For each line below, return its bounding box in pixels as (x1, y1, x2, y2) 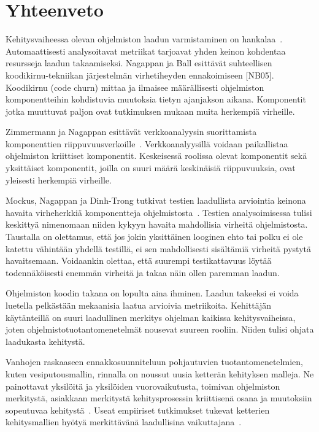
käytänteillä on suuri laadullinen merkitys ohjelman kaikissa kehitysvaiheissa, (6, 310, 296, 323)
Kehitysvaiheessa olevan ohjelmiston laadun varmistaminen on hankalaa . (6, 33, 283, 45)
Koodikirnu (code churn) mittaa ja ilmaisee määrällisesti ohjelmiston (6, 80, 264, 93)
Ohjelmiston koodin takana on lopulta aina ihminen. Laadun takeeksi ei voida (6, 287, 299, 299)
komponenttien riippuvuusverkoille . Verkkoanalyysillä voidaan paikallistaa (6, 137, 288, 150)
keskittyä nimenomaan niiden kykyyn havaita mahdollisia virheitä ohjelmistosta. (6, 218, 308, 231)
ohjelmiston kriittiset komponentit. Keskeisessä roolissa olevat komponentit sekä (6, 149, 307, 162)
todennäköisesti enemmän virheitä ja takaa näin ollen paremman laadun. (6, 266, 280, 279)
